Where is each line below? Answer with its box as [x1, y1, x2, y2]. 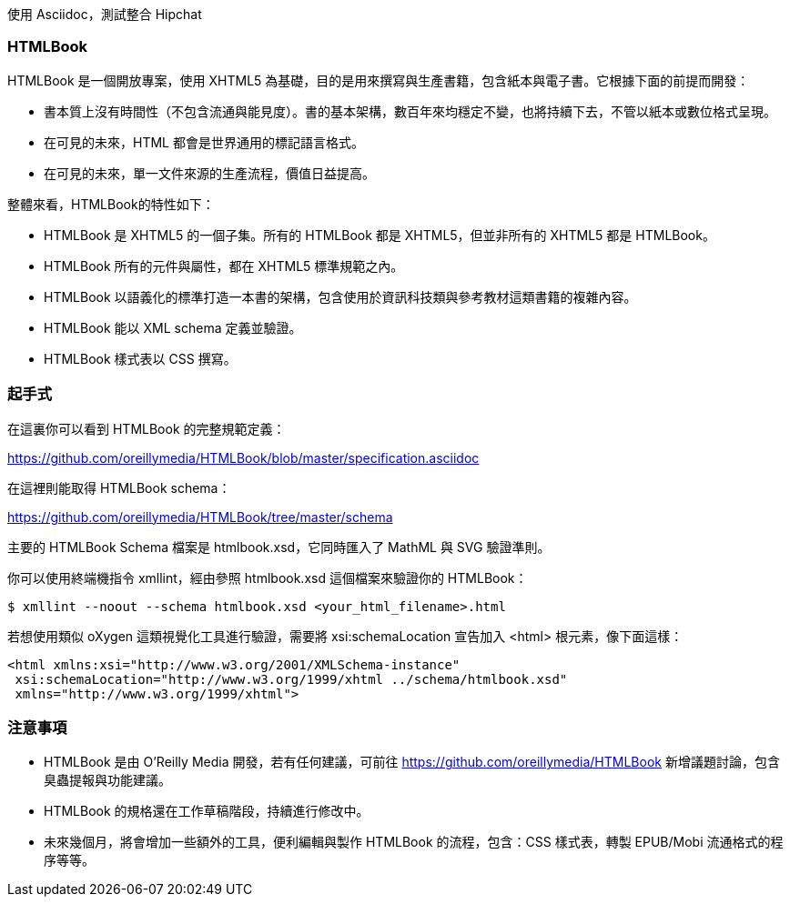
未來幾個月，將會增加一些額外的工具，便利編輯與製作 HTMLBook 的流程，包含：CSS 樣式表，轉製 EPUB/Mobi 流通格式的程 [44, 834, 784, 850]
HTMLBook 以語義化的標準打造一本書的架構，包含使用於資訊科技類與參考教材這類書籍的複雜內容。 [44, 288, 637, 305]
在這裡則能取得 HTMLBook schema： [7, 479, 231, 496]
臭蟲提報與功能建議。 [44, 772, 171, 788]
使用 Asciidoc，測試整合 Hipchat [7, 6, 202, 22]
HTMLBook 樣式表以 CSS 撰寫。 [44, 350, 237, 367]
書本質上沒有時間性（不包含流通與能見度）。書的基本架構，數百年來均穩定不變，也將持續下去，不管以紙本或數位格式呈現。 [44, 103, 776, 119]
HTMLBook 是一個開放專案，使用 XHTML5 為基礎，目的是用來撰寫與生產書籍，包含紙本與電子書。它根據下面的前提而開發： [7, 72, 750, 88]
